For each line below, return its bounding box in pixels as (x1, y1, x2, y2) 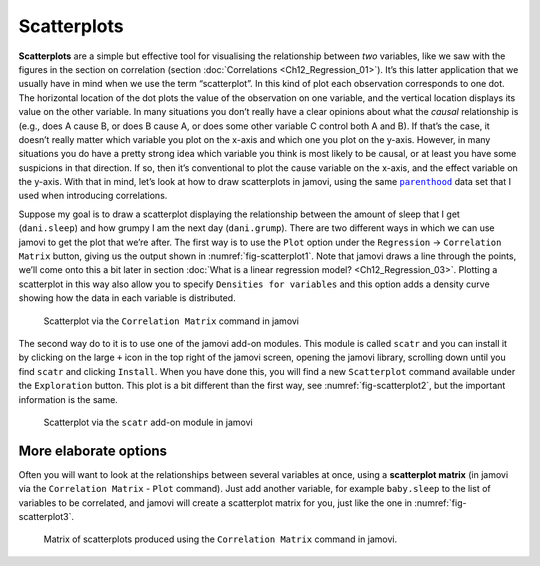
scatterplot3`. (18, 511, 75, 522)
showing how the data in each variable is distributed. (18, 292, 236, 304)
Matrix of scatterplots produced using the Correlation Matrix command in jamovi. (43, 533, 398, 545)
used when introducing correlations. (18, 190, 168, 202)
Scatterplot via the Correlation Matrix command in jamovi (43, 315, 300, 327)
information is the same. (18, 393, 119, 405)
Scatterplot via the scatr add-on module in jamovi (43, 416, 254, 428)
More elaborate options (18, 442, 168, 459)
